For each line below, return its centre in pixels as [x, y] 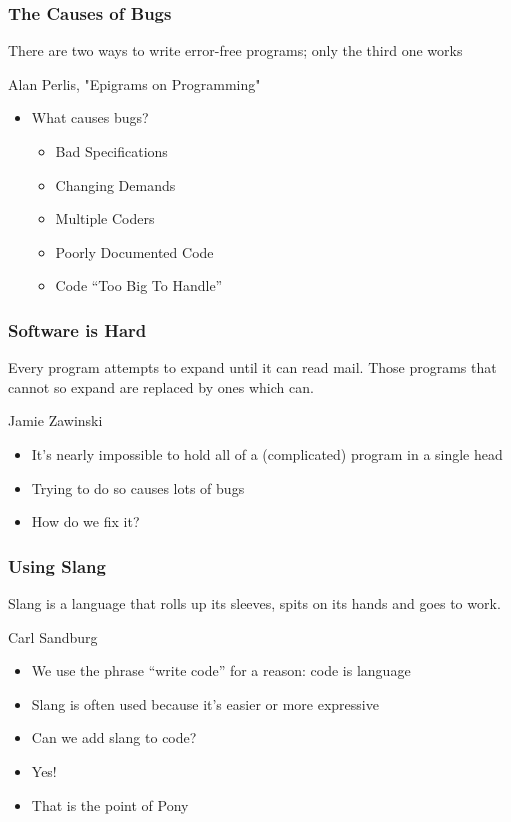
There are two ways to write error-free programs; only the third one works [235, 50]
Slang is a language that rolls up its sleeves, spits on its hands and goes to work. [254, 602]
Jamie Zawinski [55, 420]
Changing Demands [115, 184]
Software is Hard [77, 329]
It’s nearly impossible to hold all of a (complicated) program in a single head [267, 453]
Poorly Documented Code [134, 251]
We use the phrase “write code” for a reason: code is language [221, 670]
